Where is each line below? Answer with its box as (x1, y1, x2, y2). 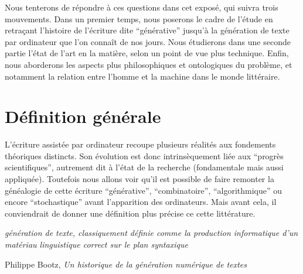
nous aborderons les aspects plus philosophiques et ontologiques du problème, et (5, 58, 292, 70)
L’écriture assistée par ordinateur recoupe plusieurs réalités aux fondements (5, 138, 276, 150)
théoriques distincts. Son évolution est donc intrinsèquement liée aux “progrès (5, 149, 284, 162)
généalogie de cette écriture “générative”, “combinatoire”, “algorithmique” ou (5, 184, 282, 196)
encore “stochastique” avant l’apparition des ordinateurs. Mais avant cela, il (5, 196, 277, 208)
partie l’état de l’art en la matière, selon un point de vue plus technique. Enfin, (5, 47, 289, 59)
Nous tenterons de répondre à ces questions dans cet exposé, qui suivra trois (5, 1, 278, 13)
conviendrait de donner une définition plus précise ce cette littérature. (5, 207, 256, 219)
